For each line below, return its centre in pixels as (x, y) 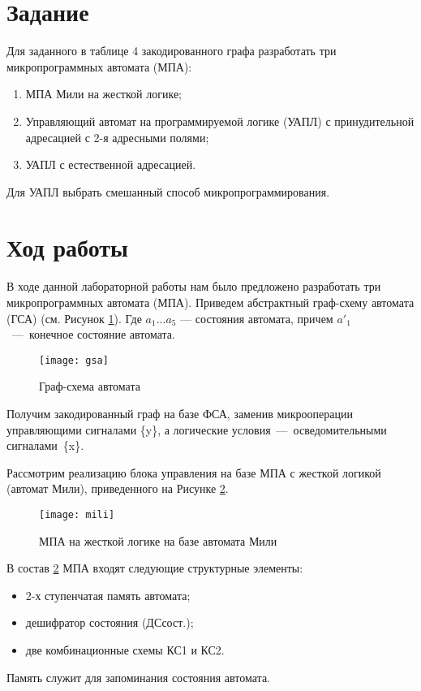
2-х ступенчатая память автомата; (108, 595)
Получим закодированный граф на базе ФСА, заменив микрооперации (180, 414)
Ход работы (67, 247)
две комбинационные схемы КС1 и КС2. (125, 650)
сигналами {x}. (45, 445)
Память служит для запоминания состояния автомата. (139, 677)
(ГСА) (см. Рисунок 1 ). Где (74, 318)
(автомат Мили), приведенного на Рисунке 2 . (118, 488)
